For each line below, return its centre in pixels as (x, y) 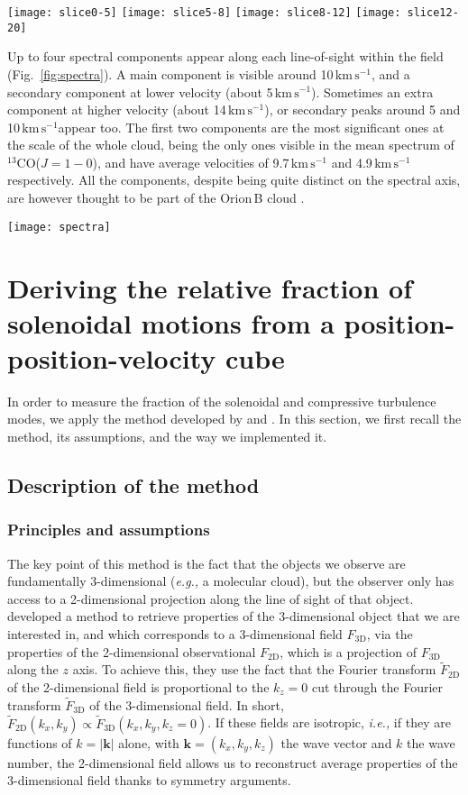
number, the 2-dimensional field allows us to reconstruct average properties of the (233, 762)
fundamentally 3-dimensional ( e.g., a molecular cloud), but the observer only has (231, 581)
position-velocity (112, 357)
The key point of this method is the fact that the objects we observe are (206, 563)
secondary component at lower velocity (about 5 (140, 91)
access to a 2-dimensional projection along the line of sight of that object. (211, 598)
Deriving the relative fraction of (210, 287)
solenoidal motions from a (171, 322)
